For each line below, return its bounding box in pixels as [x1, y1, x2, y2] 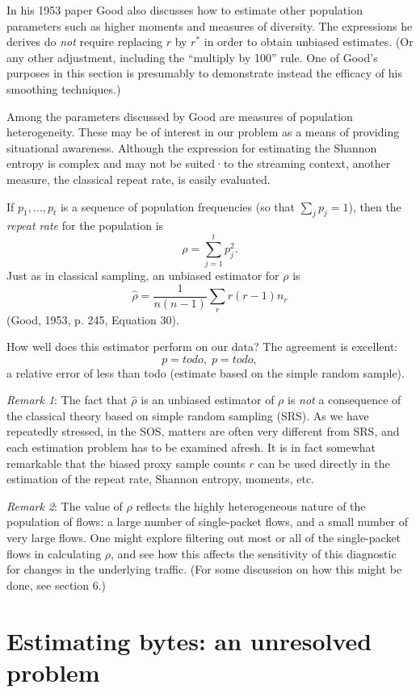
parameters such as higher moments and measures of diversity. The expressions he [6, 17, 413, 34]
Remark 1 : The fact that [6, 391, 128, 408]
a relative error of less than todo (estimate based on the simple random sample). [6, 364, 405, 381]
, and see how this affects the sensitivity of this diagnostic [111, 545, 397, 561]
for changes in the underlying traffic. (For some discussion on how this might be [6, 561, 402, 578]
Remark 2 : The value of [6, 497, 123, 514]
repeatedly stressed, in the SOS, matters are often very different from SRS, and [6, 423, 400, 440]
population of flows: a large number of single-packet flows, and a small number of [6, 513, 409, 530]
